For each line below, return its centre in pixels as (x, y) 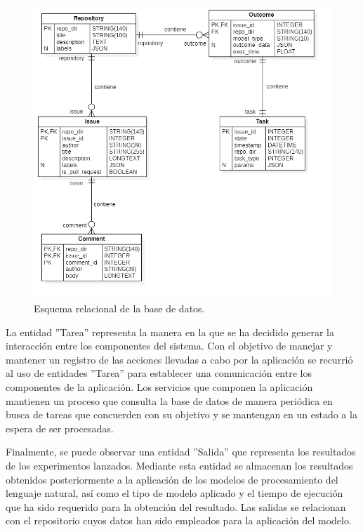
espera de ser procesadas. (60, 428)
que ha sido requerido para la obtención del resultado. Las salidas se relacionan (176, 506)
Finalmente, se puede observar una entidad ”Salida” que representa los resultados (181, 452)
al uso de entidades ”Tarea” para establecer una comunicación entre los (159, 373)
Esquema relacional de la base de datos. (119, 308)
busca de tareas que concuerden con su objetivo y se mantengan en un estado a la (181, 414)
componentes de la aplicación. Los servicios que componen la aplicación (159, 386)
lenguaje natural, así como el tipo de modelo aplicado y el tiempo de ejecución (174, 493)
